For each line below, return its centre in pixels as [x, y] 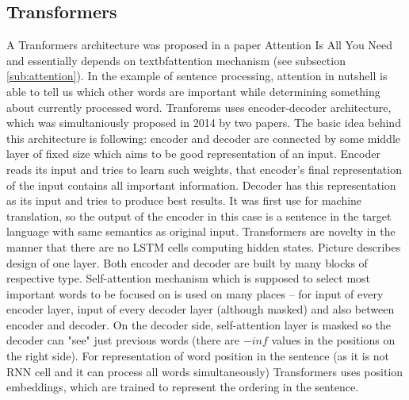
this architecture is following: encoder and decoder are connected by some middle [204, 138]
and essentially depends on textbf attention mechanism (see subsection [176, 60]
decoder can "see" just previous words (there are [123, 340]
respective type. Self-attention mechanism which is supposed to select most [189, 278]
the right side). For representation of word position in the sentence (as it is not [198, 356]
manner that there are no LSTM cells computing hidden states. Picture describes [204, 246]
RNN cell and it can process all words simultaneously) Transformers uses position [205, 371]
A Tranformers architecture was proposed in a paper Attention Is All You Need [200, 45]
